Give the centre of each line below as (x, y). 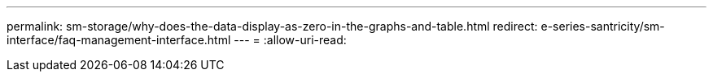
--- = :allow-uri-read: (290, 40)
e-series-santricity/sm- (603, 26)
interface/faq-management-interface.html (119, 40)
